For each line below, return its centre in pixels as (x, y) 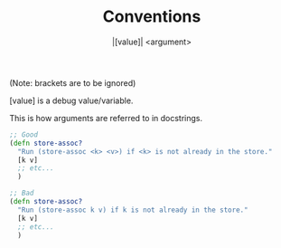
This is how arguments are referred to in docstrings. (106, 118)
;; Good (24, 134)
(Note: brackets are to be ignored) (73, 82)
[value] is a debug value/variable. (71, 100)
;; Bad (22, 193)
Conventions (152, 17)
